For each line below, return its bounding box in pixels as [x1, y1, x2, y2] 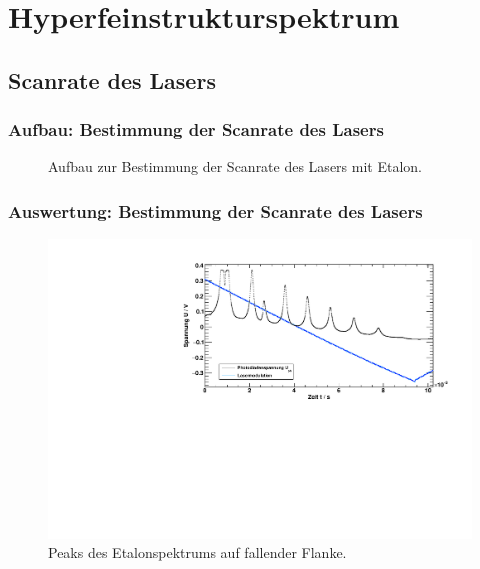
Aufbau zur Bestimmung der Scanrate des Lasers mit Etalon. [48, 156, 422, 177]
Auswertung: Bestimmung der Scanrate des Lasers [8, 198, 423, 223]
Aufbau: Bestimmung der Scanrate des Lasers [8, 117, 384, 142]
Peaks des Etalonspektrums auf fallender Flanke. [48, 542, 347, 563]
